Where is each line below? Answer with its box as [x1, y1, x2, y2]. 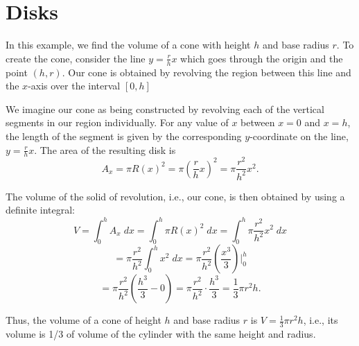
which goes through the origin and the [180, 51, 343, 65]
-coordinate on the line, [249, 128, 349, 143]
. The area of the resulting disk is [34, 142, 176, 157]
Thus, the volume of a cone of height [6, 313, 161, 327]
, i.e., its [303, 313, 338, 327]
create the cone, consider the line [6, 51, 146, 65]
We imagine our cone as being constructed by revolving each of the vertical [6, 101, 324, 116]
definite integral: [6, 202, 76, 217]
